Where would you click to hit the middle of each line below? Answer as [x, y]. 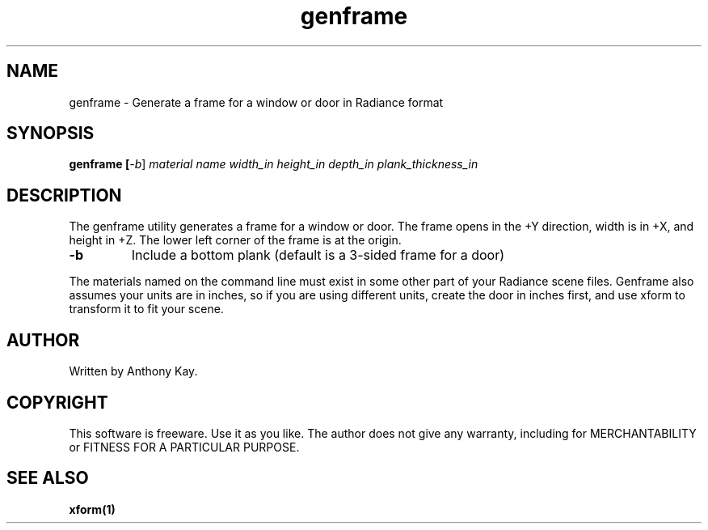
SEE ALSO [48, 478]
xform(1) [92, 509]
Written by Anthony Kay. [133, 371]
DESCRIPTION [64, 195]
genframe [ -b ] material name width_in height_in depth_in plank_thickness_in [274, 164]
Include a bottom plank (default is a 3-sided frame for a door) [318, 255]
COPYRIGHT [57, 402]
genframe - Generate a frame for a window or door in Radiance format [256, 102]
